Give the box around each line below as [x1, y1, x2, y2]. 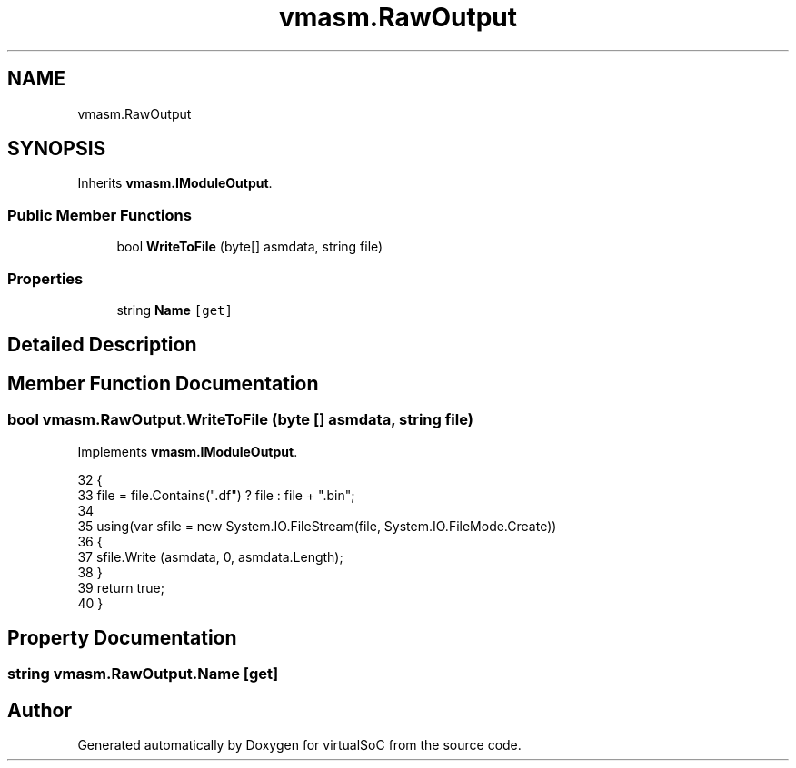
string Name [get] [116, 301, 233, 318]
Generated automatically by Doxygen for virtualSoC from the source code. [77, 737, 522, 753]
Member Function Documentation [7, 371, 319, 395]
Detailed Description [7, 333, 197, 357]
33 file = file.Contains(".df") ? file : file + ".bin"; [77, 487, 355, 503]
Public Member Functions [7, 205, 192, 224]
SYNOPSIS [7, 137, 106, 161]
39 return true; [77, 579, 164, 596]
